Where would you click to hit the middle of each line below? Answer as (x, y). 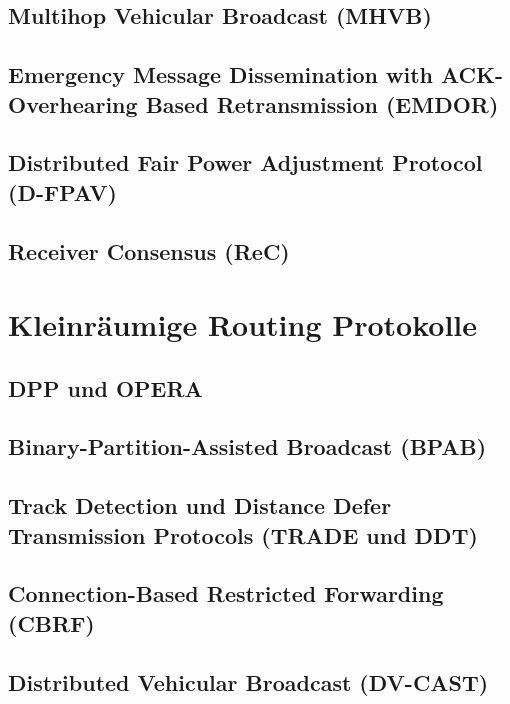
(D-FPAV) (62, 191)
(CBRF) (51, 622)
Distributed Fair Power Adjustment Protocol (245, 162)
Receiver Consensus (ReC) (149, 250)
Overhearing (73, 103)
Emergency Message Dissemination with (220, 74)
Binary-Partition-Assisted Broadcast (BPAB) (247, 446)
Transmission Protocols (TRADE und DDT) (243, 534)
